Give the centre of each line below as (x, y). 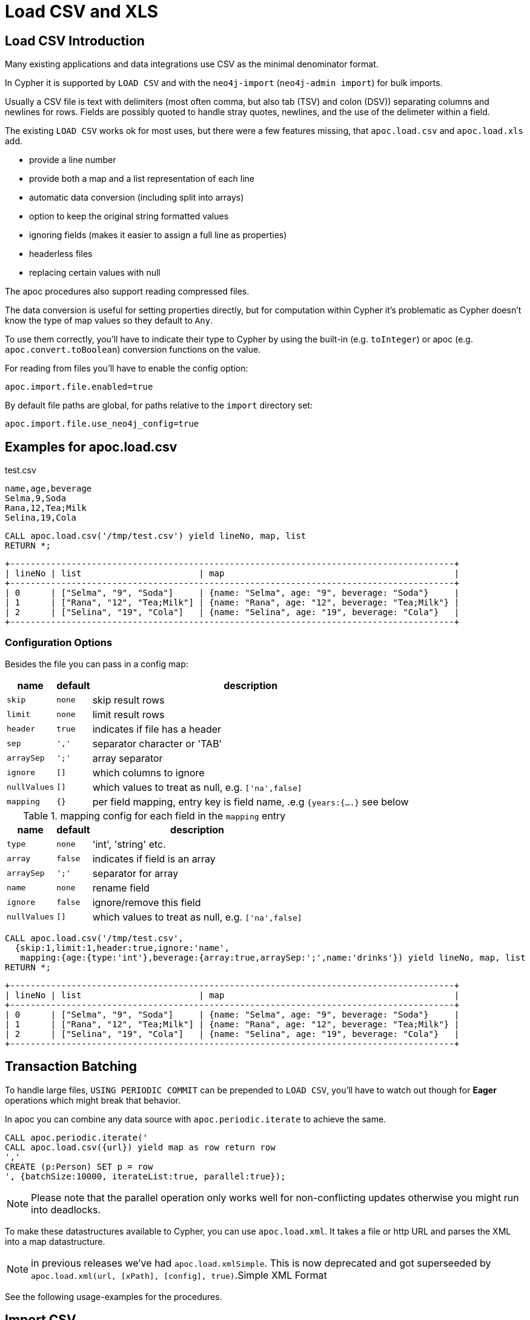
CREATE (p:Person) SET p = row (79, 1166)
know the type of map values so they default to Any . (109, 321)
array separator (128, 758)
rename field (121, 888)
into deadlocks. (66, 1209)
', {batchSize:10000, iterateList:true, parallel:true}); (145, 1176)
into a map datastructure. (55, 1241)
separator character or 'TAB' (157, 743)
